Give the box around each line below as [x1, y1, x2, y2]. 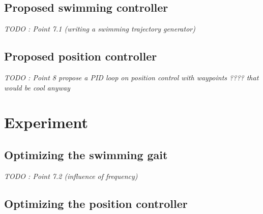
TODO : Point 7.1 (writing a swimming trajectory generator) [4, 23, 195, 34]
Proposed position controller [4, 48, 157, 64]
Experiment [4, 112, 89, 133]
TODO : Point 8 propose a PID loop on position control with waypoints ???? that [4, 72, 259, 82]
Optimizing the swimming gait [4, 146, 168, 162]
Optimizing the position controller [4, 195, 188, 211]
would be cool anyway [4, 82, 70, 93]
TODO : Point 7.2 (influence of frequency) [4, 170, 138, 181]
